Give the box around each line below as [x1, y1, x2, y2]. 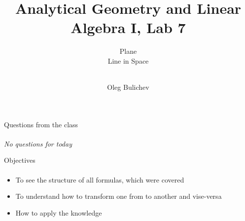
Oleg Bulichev [107, 82, 149, 92]
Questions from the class [4, 119, 78, 129]
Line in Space [107, 55, 149, 66]
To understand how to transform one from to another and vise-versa [15, 191, 222, 201]
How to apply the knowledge [15, 207, 102, 218]
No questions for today [4, 138, 72, 148]
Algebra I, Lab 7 [70, 17, 186, 37]
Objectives [4, 155, 35, 165]
